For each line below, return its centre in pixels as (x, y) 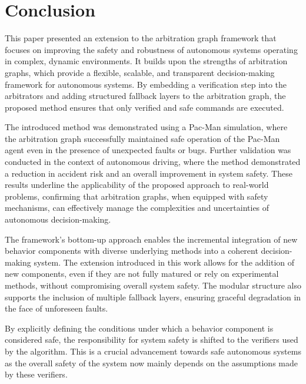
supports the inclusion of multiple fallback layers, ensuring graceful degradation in (153, 297)
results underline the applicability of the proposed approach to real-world (137, 185)
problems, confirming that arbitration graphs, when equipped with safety (137, 196)
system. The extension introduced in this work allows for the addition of (164, 262)
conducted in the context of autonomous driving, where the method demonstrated (153, 162)
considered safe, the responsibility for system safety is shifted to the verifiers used (152, 340)
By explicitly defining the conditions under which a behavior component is (139, 328)
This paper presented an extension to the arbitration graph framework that (141, 38)
